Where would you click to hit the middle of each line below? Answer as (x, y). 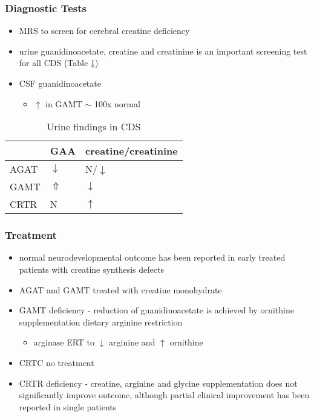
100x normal (117, 103)
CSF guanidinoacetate (60, 83)
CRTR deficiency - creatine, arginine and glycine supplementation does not (158, 383)
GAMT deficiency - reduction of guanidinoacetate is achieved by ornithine (156, 310)
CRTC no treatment (57, 362)
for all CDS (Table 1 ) (59, 63)
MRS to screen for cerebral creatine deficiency (104, 31)
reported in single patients (68, 406)
